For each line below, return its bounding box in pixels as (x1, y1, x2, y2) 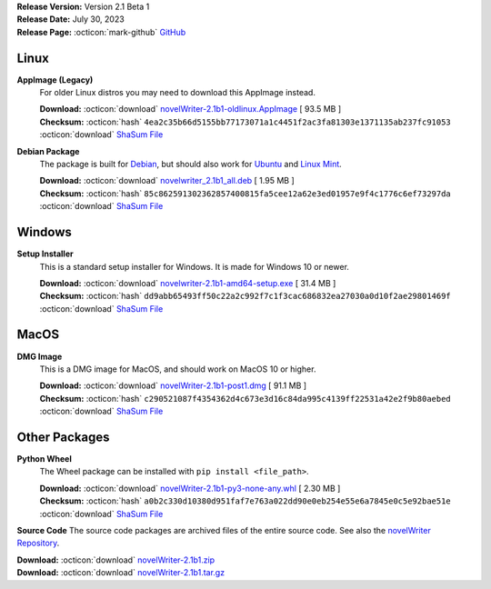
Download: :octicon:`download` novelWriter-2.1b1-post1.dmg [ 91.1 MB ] (39, 380, 307, 391)
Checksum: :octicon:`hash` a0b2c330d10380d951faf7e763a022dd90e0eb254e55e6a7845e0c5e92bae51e (39, 495, 452, 506)
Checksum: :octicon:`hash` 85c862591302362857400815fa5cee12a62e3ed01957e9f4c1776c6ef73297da (39, 187, 452, 199)
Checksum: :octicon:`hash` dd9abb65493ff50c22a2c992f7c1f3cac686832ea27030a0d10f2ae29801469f (39, 291, 452, 302)
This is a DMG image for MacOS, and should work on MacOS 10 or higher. (39, 364, 316, 374)
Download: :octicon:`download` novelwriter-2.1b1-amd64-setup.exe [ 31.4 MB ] (39, 277, 336, 288)
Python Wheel (16, 454, 72, 464)
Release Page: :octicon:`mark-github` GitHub (16, 26, 186, 37)
